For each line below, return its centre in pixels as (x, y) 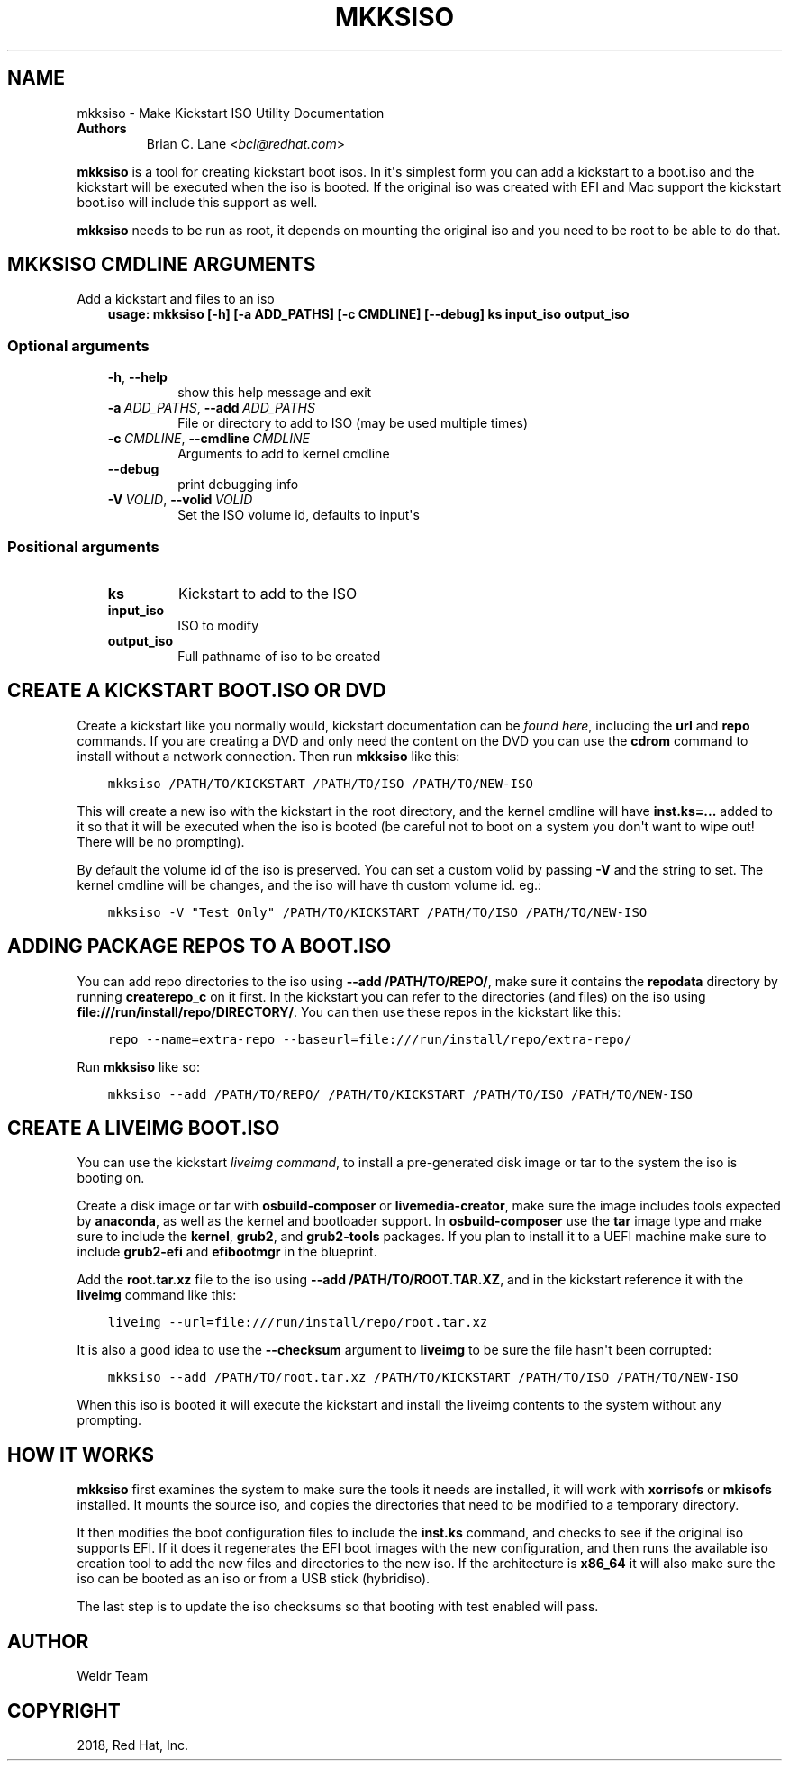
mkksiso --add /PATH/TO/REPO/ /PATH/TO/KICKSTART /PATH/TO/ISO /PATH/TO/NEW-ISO (400, 1094)
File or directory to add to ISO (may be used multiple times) (353, 423)
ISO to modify (218, 625)
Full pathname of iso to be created (279, 656)
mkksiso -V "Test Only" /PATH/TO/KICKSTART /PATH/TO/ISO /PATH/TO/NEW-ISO (377, 912)
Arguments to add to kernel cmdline (284, 454)
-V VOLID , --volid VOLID (180, 500)
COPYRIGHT (64, 1710)
